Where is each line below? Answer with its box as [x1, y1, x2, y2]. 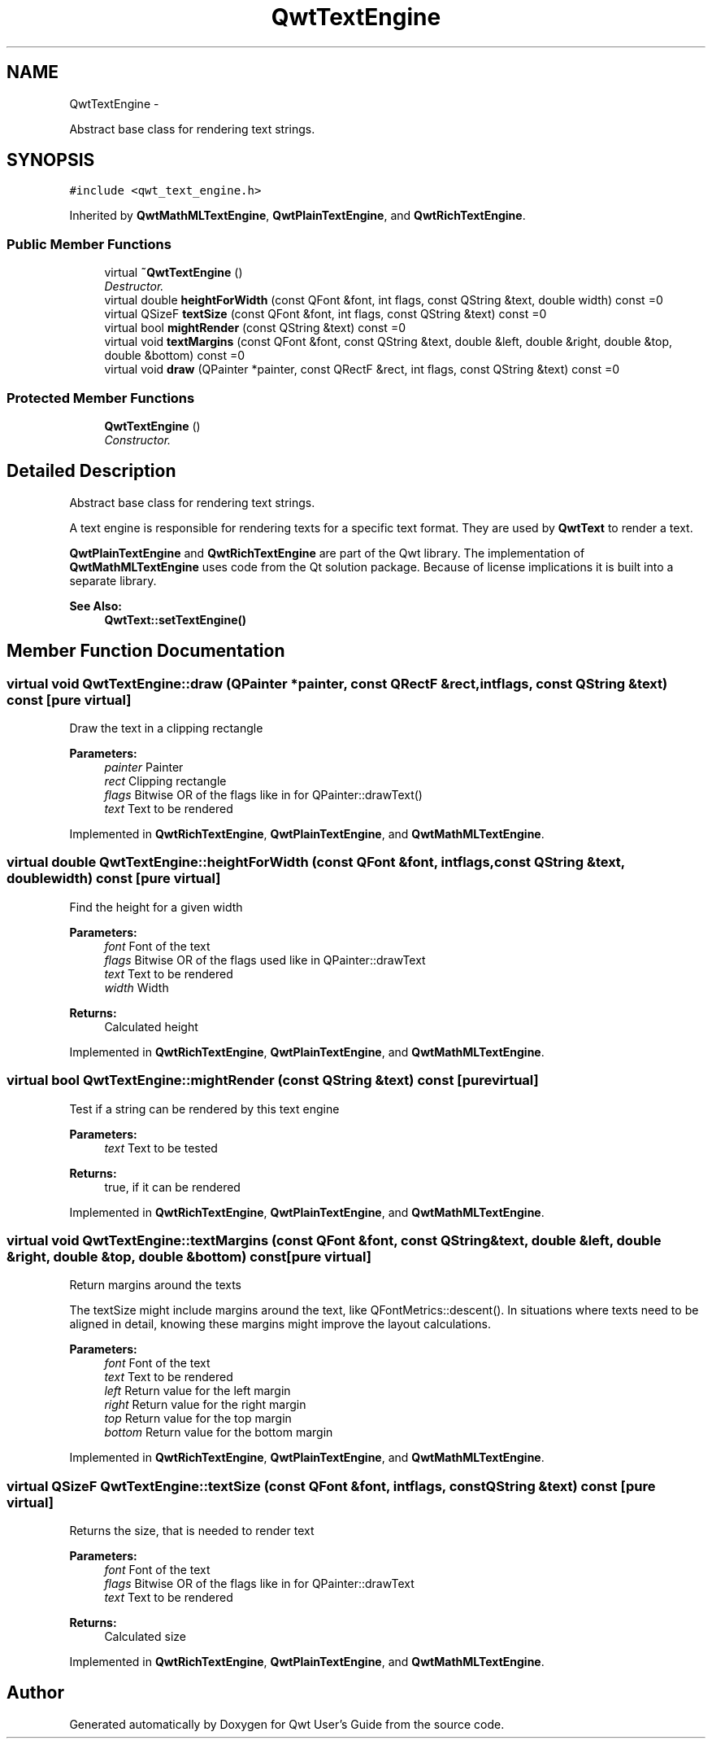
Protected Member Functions [7, 389, 195, 406]
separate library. [69, 573, 157, 588]
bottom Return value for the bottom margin [104, 1425, 333, 1440]
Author [7, 1682, 64, 1703]
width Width [104, 980, 169, 995]
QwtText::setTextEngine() [104, 612, 247, 627]
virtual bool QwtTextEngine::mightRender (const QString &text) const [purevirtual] [7, 1072, 539, 1089]
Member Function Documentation [7, 641, 285, 662]
